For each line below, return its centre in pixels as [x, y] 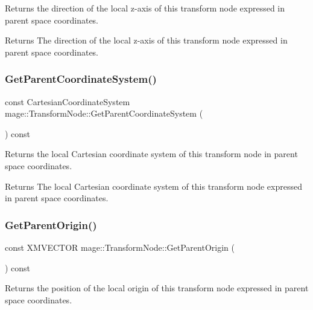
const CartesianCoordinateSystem [68, 101]
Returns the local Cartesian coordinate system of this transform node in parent [151, 154]
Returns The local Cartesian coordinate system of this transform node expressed [153, 186]
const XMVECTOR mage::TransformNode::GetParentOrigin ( [120, 247]
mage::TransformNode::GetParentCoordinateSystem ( [104, 113]
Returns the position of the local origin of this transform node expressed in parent [157, 288]
